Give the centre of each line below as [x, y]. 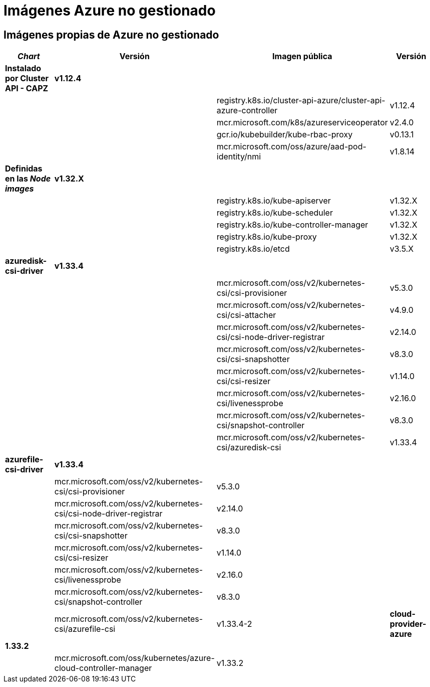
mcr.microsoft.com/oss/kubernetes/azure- [134, 658]
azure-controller [247, 111]
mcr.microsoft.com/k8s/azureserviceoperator [302, 123]
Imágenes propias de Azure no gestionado [111, 35]
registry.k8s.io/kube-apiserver [274, 201]
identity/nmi [239, 157]
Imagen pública [302, 56]
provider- [408, 624]
